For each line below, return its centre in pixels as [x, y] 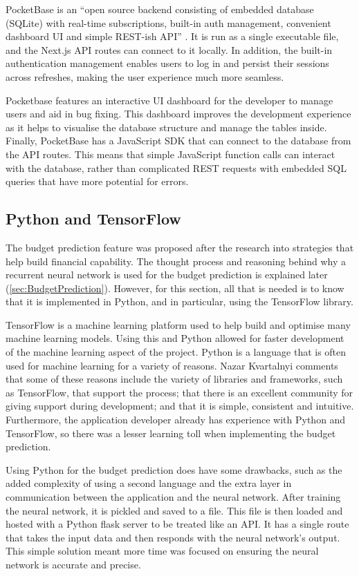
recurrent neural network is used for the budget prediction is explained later [167, 275]
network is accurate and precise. [73, 564]
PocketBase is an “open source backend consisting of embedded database [160, 9]
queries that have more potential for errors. [97, 181]
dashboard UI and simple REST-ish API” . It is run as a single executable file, [172, 36]
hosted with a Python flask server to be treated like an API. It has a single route [177, 524]
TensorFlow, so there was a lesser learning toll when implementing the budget [171, 433]
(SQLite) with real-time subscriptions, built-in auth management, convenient [168, 22]
